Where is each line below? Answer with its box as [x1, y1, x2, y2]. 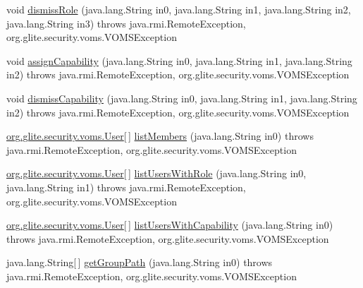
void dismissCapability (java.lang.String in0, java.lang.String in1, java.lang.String [6, 90, 357, 105]
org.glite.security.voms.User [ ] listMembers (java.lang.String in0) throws [6, 128, 314, 143]
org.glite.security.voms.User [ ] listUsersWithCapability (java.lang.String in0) [6, 217, 333, 232]
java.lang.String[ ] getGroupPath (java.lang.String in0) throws [6, 255, 273, 270]
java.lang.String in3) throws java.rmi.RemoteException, [6, 16, 246, 30]
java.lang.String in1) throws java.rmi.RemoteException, [6, 179, 246, 194]
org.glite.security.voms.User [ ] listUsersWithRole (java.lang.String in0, [6, 166, 307, 181]
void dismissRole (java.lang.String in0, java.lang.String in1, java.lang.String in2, [6, 2, 351, 16]
